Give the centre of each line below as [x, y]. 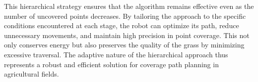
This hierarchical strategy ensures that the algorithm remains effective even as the [129, 6]
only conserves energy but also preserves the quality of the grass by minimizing [124, 45]
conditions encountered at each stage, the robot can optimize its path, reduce [122, 25]
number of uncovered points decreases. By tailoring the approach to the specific [125, 16]
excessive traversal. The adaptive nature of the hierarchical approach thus [116, 54]
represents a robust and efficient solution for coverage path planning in [111, 64]
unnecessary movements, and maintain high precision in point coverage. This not [127, 35]
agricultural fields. [32, 74]
